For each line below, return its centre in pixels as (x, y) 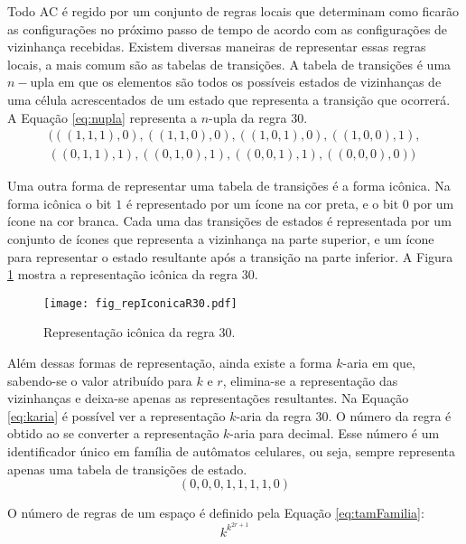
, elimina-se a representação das (310, 380)
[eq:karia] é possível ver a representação (116, 415)
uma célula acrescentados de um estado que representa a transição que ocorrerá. (229, 99)
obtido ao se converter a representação (113, 433)
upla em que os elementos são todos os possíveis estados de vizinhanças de (236, 82)
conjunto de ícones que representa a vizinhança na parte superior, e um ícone (221, 239)
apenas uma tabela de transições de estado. (127, 469)
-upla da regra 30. (258, 117)
